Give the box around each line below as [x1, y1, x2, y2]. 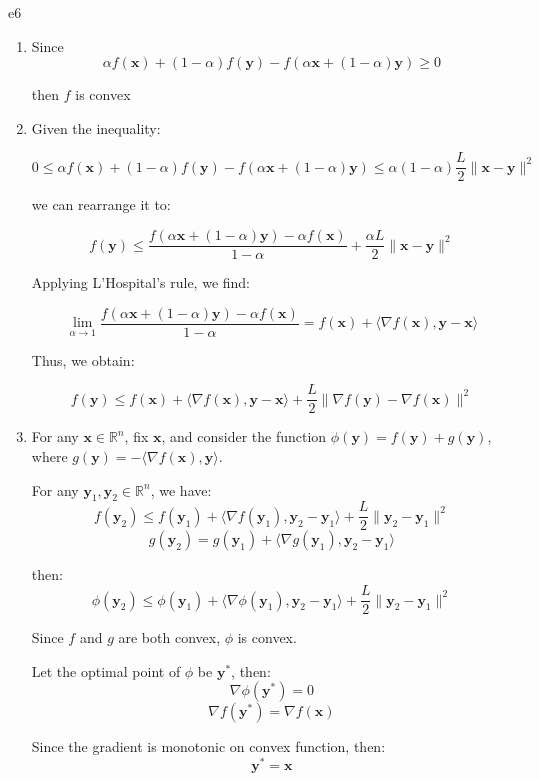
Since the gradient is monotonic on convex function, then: [31, 736, 386, 757]
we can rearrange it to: [31, 194, 171, 215]
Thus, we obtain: [31, 349, 135, 370]
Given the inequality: [31, 117, 161, 138]
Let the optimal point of [31, 660, 181, 681]
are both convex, [118, 627, 221, 648]
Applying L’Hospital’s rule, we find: [31, 272, 250, 293]
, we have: [150, 479, 212, 500]
